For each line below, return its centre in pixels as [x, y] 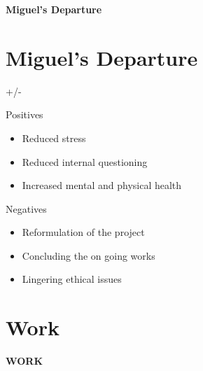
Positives [24, 114]
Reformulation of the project [83, 232]
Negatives [26, 208]
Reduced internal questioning [85, 161]
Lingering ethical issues [72, 279]
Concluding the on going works [89, 255]
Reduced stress [54, 138]
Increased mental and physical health [102, 185]
